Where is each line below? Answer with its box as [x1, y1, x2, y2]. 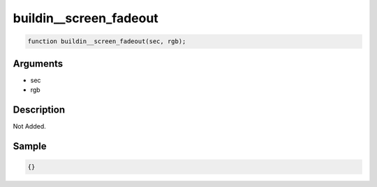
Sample [13, 140, 47, 152]
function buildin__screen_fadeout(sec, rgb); [27, 38, 186, 45]
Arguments [13, 58, 64, 70]
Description [13, 104, 66, 115]
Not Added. [13, 122, 47, 130]
